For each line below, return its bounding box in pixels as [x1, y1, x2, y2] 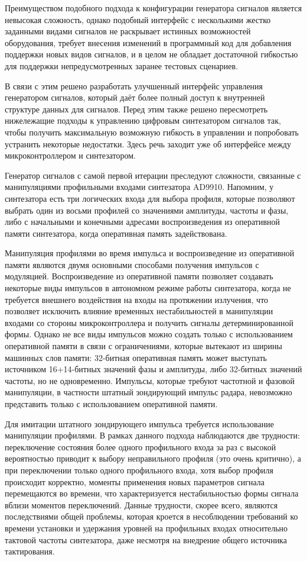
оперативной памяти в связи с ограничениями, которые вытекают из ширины [5, 340, 282, 352]
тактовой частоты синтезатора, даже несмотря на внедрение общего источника [5, 533, 287, 546]
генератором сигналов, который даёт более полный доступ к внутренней [5, 91, 265, 104]
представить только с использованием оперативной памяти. [5, 398, 218, 410]
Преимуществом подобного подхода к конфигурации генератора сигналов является [5, 2, 302, 14]
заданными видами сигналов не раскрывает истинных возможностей [5, 25, 251, 37]
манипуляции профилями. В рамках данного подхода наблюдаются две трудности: [5, 429, 300, 441]
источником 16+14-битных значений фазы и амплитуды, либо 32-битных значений [5, 363, 302, 375]
